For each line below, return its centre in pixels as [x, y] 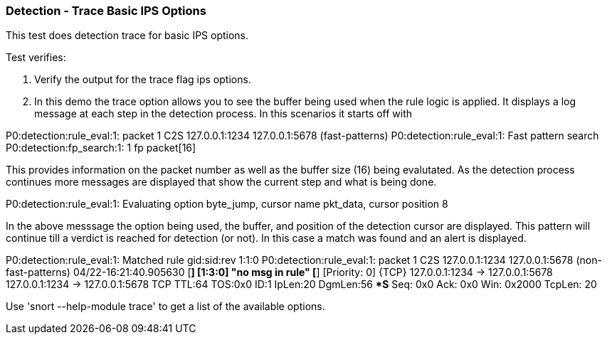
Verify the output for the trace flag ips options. [143, 80]
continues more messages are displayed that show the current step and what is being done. [221, 182]
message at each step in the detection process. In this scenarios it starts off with [223, 114]
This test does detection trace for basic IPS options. [127, 36]
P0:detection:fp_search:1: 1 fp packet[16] [101, 148]
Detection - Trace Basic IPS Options [106, 11]
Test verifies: [36, 58]
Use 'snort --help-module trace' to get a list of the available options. [165, 307]
